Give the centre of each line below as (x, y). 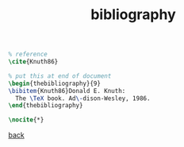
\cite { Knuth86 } (33, 62)
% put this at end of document (60, 76)
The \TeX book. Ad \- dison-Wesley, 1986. (83, 98)
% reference (28, 54)
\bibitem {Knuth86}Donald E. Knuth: (67, 91)
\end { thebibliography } (46, 106)
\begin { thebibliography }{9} (55, 83)
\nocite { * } (26, 120)
